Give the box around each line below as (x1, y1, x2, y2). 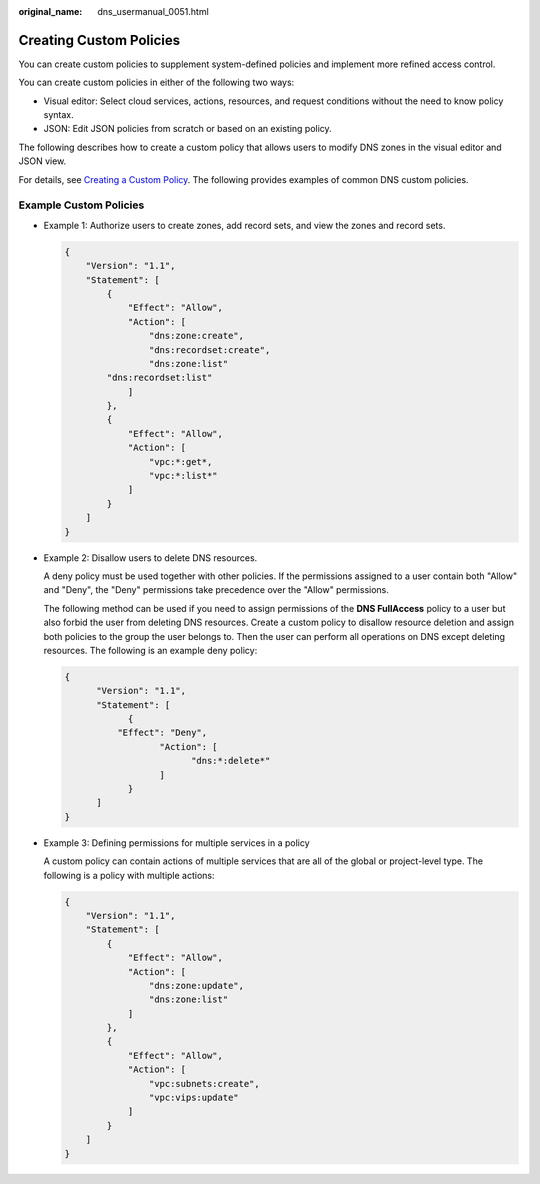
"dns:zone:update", (148, 980, 245, 991)
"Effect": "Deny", (116, 727, 208, 739)
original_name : (18, 6, 83, 17)
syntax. (43, 109, 74, 121)
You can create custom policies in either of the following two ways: (18, 76, 295, 89)
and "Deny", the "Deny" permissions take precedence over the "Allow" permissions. (43, 584, 389, 596)
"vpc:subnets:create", (148, 1078, 260, 1089)
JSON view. (18, 155, 67, 167)
